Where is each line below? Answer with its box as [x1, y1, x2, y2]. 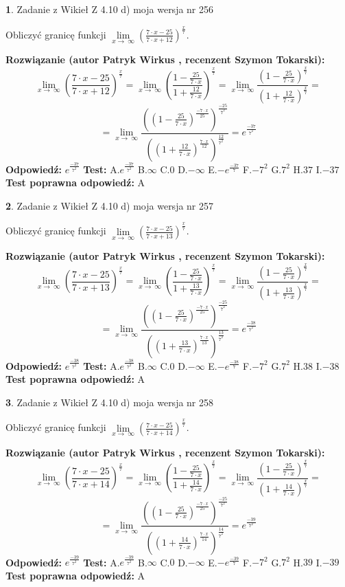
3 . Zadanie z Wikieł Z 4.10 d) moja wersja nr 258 [5, 395, 214, 409]
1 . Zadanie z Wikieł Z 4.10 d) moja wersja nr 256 [5, 2, 214, 16]
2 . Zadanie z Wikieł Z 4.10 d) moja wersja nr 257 [5, 198, 214, 212]
